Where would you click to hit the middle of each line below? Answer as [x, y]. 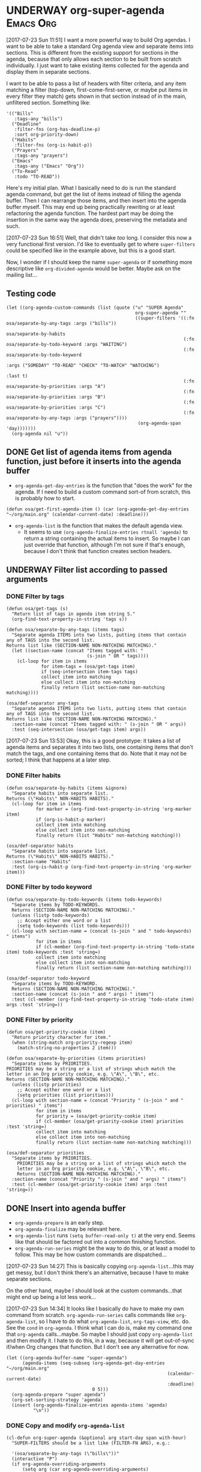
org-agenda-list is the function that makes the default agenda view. [99, 525]
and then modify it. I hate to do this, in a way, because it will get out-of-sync [100, 1340]
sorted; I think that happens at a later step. [58, 760]
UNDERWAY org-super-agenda [85, 11]
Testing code [31, 294]
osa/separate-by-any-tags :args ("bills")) [61, 323]
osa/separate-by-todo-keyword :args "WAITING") [67, 344]
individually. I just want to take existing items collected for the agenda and [97, 65]
